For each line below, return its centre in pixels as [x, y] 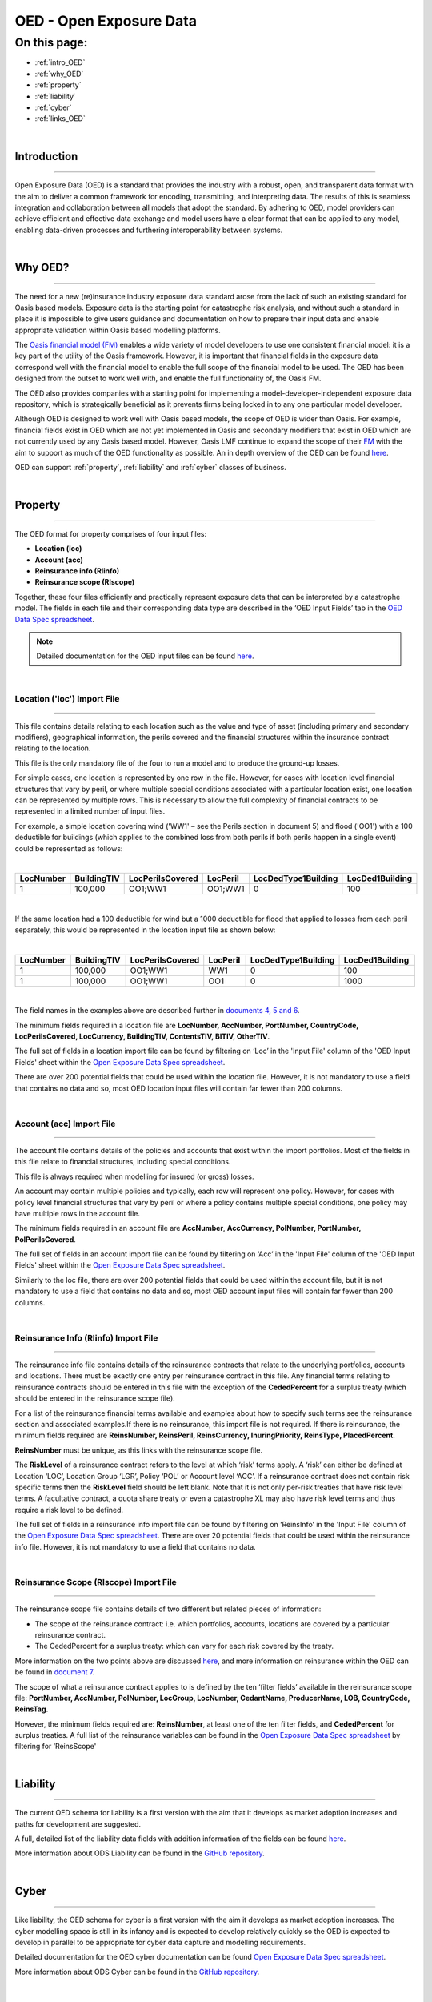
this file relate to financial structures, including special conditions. [123, 1162]
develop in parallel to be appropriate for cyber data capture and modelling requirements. [160, 1943]
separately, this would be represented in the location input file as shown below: [145, 930]
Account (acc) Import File [65, 1124]
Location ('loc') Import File [67, 699]
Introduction [46, 156]
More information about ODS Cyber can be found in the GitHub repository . [137, 1972]
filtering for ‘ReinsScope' [56, 1747]
